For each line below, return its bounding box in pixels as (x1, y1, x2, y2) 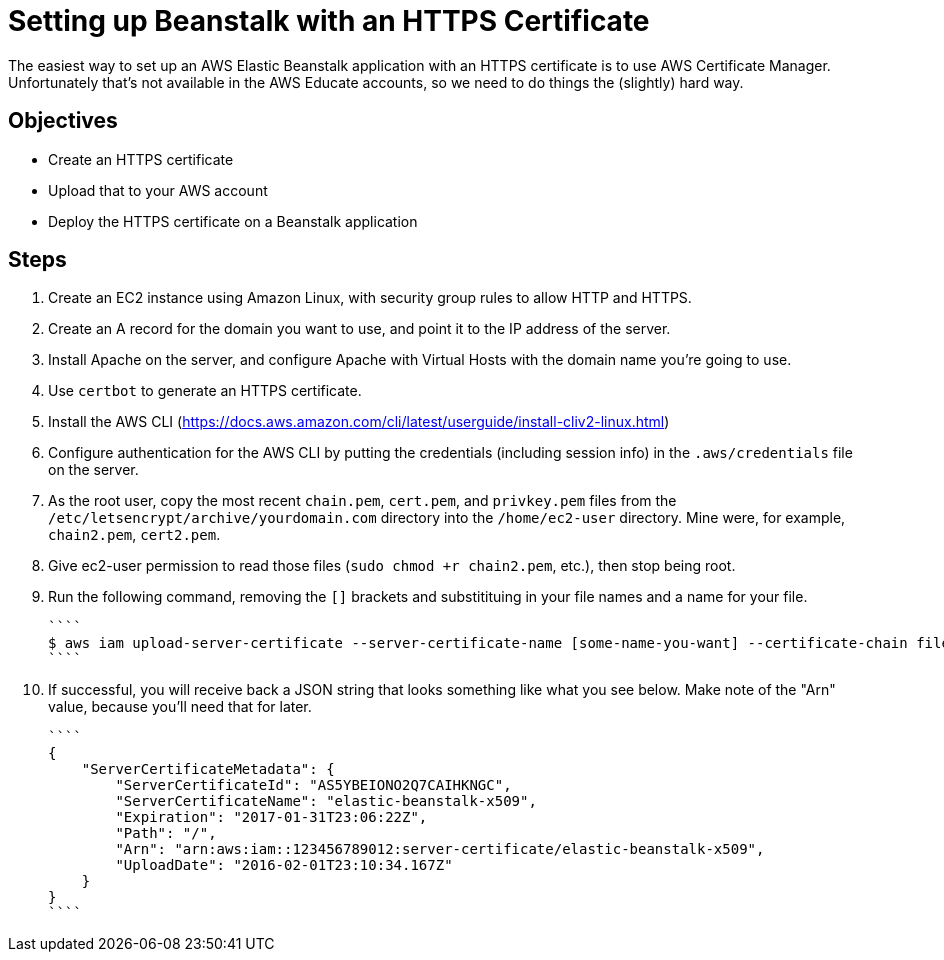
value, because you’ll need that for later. (48, 698, 312, 716)
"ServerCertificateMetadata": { (81, 761, 335, 778)
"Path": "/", (115, 825, 217, 842)
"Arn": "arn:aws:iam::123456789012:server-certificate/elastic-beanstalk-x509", (115, 841, 765, 858)
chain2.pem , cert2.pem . (48, 526, 221, 544)
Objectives (8, 108, 118, 134)
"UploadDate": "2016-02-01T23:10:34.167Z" (115, 857, 453, 874)
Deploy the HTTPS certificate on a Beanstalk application (48, 212, 418, 230)
